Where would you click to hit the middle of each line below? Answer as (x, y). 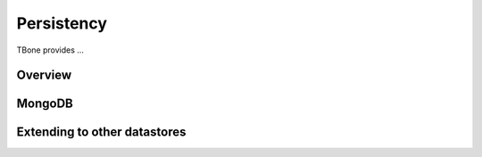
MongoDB (45, 104)
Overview (44, 75)
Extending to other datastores (101, 132)
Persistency (62, 23)
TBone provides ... (50, 50)
